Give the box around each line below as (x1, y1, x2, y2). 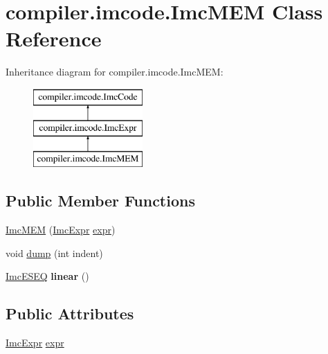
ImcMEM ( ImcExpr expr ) (6, 222, 116, 237)
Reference (6, 24, 102, 53)
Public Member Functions (6, 190, 195, 211)
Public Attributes (6, 303, 134, 324)
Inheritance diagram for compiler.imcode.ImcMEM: (6, 64, 224, 79)
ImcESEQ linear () (6, 269, 89, 283)
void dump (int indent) (6, 245, 103, 260)
